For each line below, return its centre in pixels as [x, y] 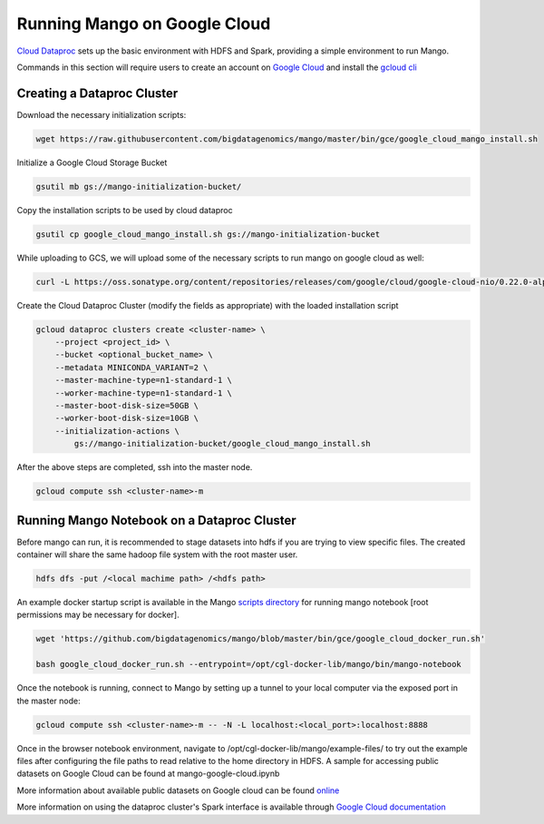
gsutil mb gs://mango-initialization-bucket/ [139, 186]
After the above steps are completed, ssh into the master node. [135, 467]
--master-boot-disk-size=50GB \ [127, 406]
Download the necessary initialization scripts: [102, 114]
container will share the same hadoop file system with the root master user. [157, 554]
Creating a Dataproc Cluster [97, 93]
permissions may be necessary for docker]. [98, 615]
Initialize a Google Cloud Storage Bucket [92, 162]
